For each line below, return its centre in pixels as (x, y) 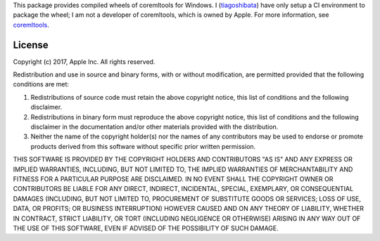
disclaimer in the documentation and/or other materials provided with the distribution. (154, 127)
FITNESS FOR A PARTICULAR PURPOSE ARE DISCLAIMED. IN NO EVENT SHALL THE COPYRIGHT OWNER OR (173, 178)
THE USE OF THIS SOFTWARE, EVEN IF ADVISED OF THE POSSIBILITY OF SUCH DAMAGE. (146, 228)
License (31, 45)
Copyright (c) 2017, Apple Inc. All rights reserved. (84, 61)
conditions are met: (41, 84)
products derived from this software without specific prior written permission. (143, 146)
